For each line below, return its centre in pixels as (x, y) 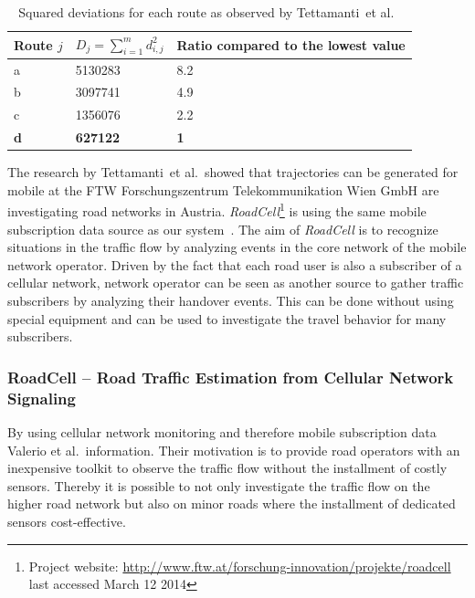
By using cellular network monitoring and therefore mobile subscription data (222, 432)
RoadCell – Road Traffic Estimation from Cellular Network (231, 377)
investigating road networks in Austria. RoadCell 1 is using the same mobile (217, 210)
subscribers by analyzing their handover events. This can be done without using (231, 301)
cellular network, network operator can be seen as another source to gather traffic (236, 283)
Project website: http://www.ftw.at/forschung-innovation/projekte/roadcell (240, 566)
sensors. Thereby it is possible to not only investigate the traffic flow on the (219, 485)
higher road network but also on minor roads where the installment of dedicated (232, 504)
